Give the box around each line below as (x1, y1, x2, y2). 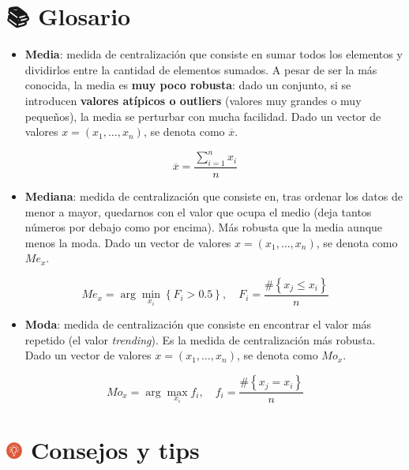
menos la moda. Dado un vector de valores (24, 234, 231, 250)
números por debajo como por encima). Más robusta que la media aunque (24, 219, 383, 235)
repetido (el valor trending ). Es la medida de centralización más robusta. (24, 331, 376, 348)
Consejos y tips (30, 433, 200, 465)
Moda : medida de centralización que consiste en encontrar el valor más (24, 316, 372, 333)
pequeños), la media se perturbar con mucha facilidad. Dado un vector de (24, 107, 381, 124)
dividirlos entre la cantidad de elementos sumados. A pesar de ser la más (24, 61, 377, 77)
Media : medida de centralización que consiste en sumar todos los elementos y (24, 46, 403, 62)
